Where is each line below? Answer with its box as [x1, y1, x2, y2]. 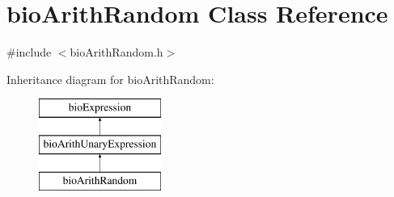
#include [6, 44, 52, 61]
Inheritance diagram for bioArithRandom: [6, 70, 214, 87]
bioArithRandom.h [70, 44, 163, 61]
